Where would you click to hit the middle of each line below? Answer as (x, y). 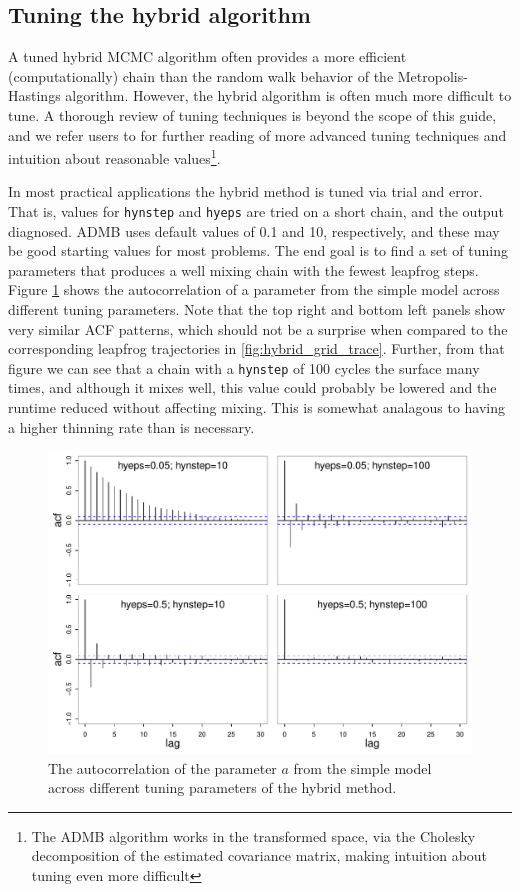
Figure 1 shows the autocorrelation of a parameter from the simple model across (254, 289)
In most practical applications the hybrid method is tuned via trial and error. (245, 191)
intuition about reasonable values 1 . (114, 156)
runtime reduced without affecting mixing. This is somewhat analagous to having (256, 407)
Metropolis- (432, 75)
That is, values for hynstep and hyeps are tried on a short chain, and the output (256, 211)
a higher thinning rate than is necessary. (131, 426)
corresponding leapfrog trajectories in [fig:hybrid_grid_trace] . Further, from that (256, 348)
